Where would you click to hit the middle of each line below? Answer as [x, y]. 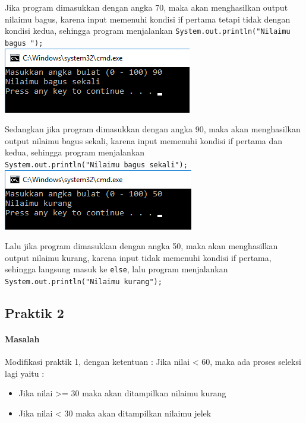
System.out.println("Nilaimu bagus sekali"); [96, 165]
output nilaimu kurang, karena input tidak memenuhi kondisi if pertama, [138, 257]
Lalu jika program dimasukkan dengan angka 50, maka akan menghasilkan [141, 246]
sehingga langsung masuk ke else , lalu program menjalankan [116, 269]
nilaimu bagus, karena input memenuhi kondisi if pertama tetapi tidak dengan [148, 19]
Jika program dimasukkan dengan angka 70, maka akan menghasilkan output [146, 7]
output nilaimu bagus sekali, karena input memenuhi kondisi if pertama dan [144, 140]
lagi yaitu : [25, 373]
